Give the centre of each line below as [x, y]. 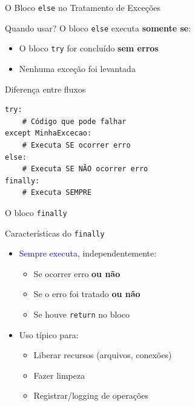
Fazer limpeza [59, 375]
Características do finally [55, 233]
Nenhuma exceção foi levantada [77, 68]
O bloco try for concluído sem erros [89, 48]
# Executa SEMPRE [57, 193]
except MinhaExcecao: [48, 133]
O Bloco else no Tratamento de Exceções [83, 7]
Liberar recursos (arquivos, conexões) [103, 355]
